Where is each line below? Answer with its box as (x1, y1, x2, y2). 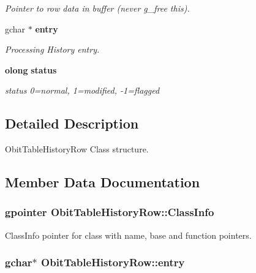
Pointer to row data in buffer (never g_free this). (5, 2, 190, 14)
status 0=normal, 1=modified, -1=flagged (5, 84, 160, 97)
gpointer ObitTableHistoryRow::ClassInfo (5, 204, 214, 220)
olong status (5, 63, 57, 76)
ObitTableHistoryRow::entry (41, 255, 185, 270)
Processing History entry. (5, 43, 100, 56)
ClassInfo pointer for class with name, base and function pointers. (5, 228, 252, 241)
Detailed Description (5, 114, 139, 133)
